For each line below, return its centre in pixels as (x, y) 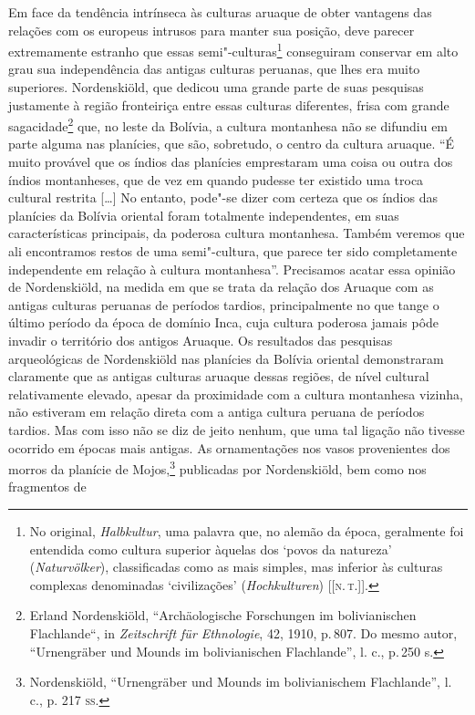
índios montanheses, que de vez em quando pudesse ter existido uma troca (216, 179)
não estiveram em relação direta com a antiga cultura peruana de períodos (217, 412)
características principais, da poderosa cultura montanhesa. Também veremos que (237, 233)
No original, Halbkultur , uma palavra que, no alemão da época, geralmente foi (247, 531)
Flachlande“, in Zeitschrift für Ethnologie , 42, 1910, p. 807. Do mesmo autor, (243, 632)
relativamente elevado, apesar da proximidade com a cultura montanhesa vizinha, (236, 394)
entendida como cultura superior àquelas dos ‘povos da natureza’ (211, 549)
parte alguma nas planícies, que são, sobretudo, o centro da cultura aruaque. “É (232, 144)
